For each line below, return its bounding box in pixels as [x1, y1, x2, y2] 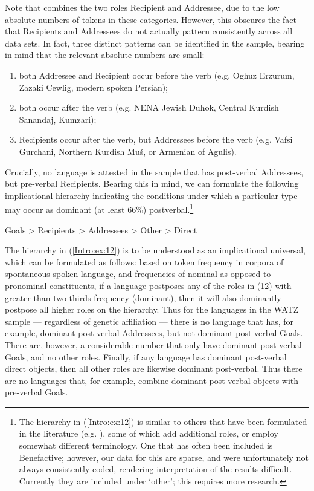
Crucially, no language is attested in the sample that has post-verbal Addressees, [5, 165, 304, 178]
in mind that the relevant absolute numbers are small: [5, 48, 205, 61]
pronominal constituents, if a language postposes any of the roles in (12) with [5, 279, 292, 291]
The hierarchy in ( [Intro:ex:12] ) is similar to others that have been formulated [19, 415, 307, 428]
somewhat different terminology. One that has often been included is [19, 439, 273, 452]
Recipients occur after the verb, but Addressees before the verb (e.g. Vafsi [19, 133, 293, 146]
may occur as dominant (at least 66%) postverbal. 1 [5, 201, 194, 215]
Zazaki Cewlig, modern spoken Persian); [19, 80, 168, 93]
